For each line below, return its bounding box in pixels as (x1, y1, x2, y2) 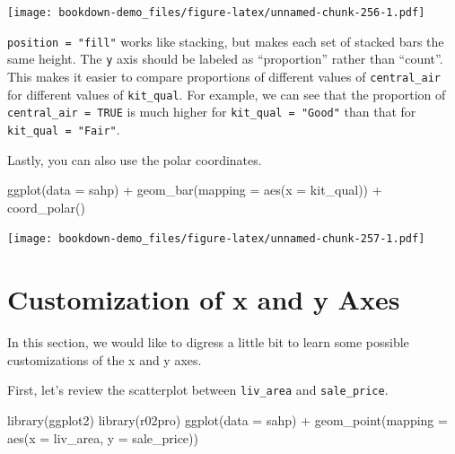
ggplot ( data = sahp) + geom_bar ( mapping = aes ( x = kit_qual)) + (7, 180, 382, 199)
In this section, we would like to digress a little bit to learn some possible (7, 333, 409, 352)
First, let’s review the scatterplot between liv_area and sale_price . (7, 380, 389, 399)
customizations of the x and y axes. (7, 350, 202, 369)
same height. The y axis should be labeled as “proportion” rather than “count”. (7, 49, 443, 68)
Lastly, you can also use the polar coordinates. (7, 150, 262, 169)
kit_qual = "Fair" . (7, 119, 120, 138)
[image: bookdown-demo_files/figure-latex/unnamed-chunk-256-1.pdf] (7, 6, 425, 19)
